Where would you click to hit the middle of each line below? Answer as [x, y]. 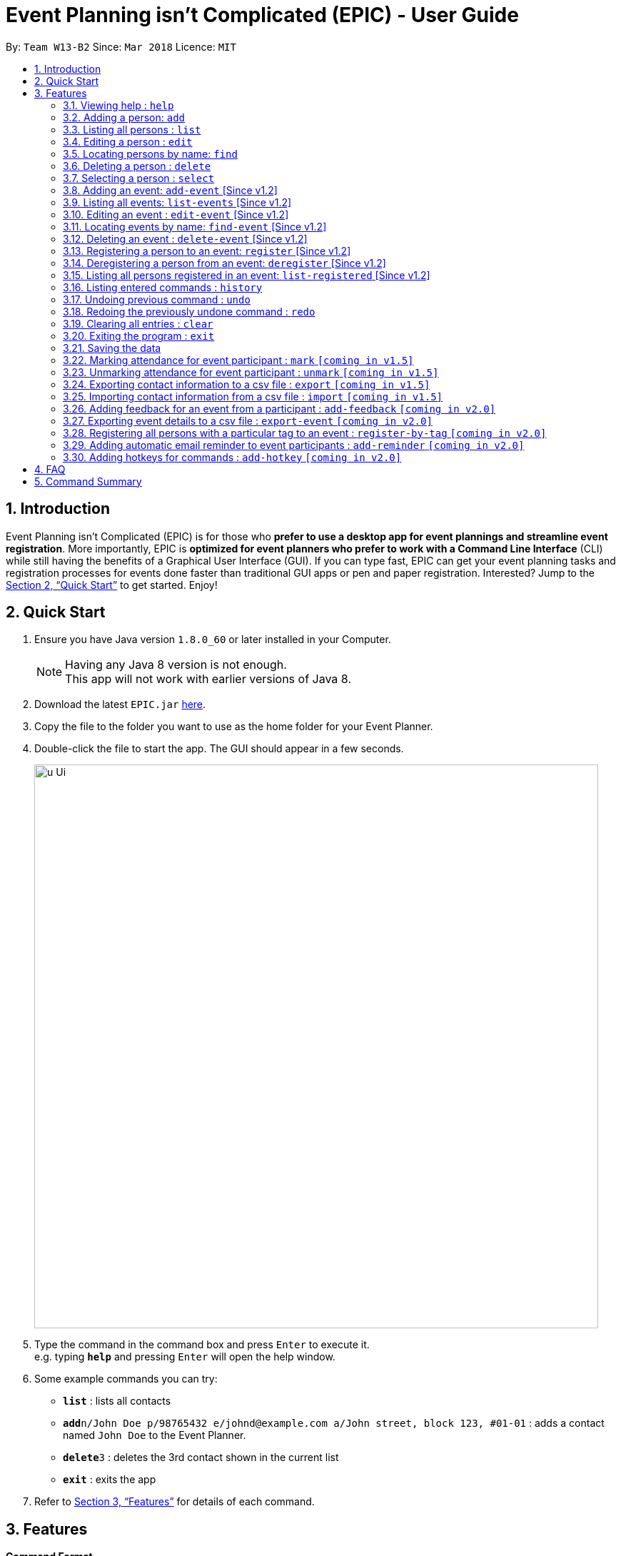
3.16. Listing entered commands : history [163, 287]
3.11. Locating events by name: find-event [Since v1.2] [195, 226]
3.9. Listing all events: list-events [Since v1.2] [177, 202]
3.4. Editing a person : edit [128, 141]
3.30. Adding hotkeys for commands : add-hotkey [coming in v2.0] [232, 457]
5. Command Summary [88, 481]
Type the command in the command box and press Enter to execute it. [202, 1345]
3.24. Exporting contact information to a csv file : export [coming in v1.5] [247, 384]
